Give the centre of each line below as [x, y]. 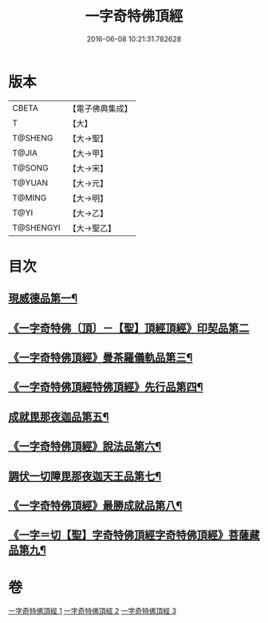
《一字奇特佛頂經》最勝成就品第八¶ [95, 506]
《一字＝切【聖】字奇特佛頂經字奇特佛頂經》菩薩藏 [134, 535]
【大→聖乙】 [92, 228]
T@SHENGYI [37, 227]
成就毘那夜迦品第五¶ [59, 417]
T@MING [30, 198]
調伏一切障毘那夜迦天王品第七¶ [85, 476]
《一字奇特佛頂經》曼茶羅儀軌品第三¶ [100, 358]
